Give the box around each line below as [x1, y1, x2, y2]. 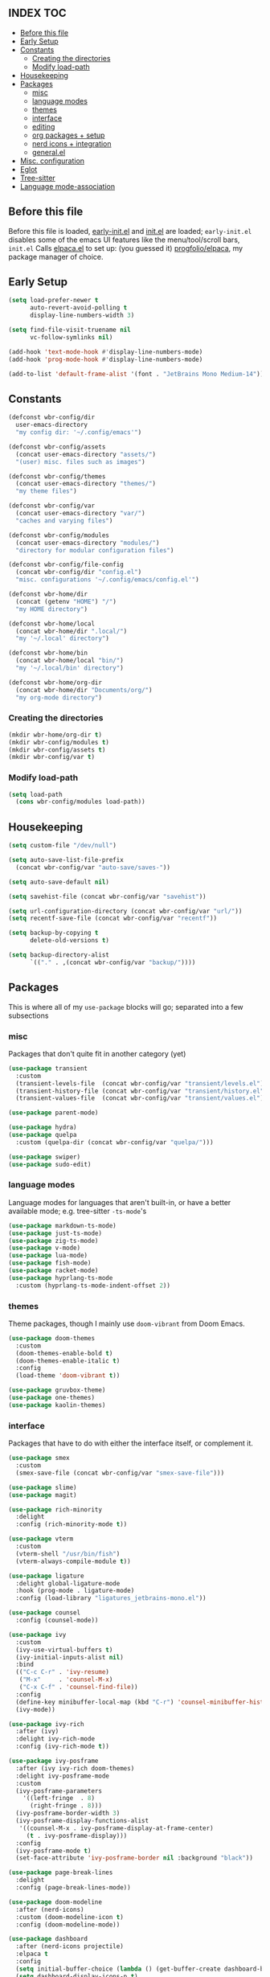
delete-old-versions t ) [29, 937, 110, 945]
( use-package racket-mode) [8, 1266, 99, 1275]
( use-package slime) [8, 1483, 78, 1491]
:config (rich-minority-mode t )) [15, 1520, 128, 1528]
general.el [31, 147, 66, 157]
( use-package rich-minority [8, 1505, 103, 1514]
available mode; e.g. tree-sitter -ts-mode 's [8, 1206, 147, 1216]
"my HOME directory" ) [15, 605, 88, 613]
